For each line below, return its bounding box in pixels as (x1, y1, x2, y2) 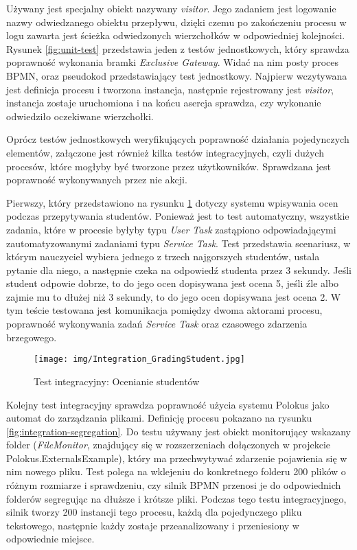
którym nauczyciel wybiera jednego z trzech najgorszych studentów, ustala (6, 249, 320, 264)
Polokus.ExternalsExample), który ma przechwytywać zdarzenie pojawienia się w (6, 450, 347, 465)
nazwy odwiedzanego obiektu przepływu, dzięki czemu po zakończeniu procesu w (6, 14, 347, 29)
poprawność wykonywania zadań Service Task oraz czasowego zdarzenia (6, 317, 308, 331)
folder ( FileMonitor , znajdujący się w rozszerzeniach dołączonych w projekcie (6, 437, 331, 452)
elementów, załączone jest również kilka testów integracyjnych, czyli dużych (6, 145, 324, 159)
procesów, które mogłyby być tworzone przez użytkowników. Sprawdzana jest (6, 159, 331, 173)
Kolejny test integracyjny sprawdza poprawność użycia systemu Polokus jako (6, 397, 330, 411)
